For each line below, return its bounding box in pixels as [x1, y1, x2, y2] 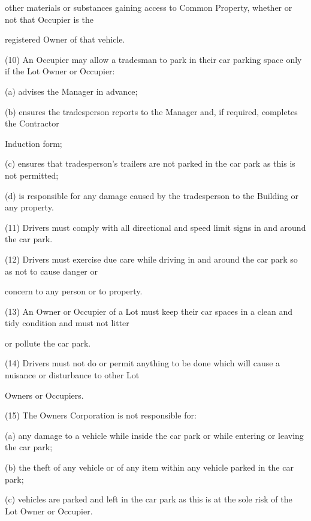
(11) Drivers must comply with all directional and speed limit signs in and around [5, 221, 306, 233]
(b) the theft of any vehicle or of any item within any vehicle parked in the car [5, 461, 294, 474]
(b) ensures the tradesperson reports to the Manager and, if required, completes [5, 105, 298, 118]
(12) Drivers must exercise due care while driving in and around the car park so [5, 252, 298, 265]
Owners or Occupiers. [5, 389, 84, 401]
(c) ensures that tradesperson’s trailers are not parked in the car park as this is [5, 157, 295, 170]
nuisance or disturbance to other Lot [5, 369, 140, 381]
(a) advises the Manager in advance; [5, 85, 138, 97]
